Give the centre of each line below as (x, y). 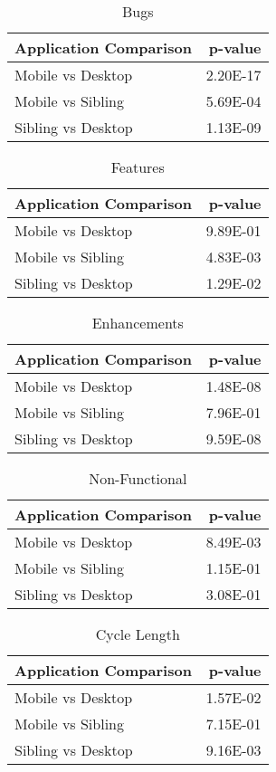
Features (138, 167)
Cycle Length (138, 634)
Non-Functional (138, 478)
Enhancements (138, 323)
